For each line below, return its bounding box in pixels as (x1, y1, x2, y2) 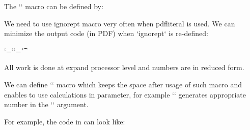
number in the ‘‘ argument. (4, 99, 89, 110)
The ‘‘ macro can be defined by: (4, 1, 103, 11)
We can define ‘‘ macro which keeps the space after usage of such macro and (4, 79, 242, 89)
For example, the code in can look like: (4, 116, 125, 126)
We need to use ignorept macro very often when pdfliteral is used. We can (4, 18, 235, 28)
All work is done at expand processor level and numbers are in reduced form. (4, 62, 244, 73)
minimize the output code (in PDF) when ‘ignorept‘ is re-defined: (4, 28, 208, 39)
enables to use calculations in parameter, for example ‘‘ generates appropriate (4, 89, 246, 100)
